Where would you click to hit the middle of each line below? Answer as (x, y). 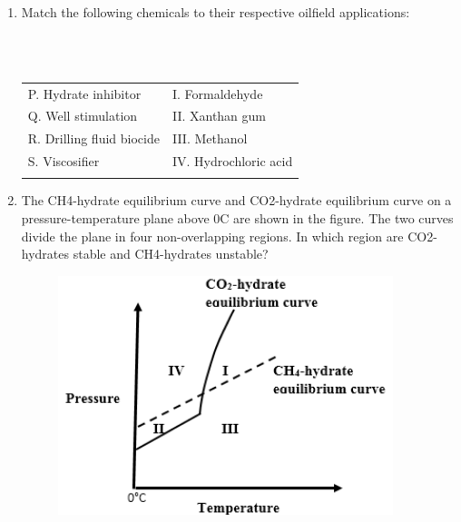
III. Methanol (210, 138)
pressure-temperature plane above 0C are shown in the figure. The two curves (237, 218)
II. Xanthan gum (219, 116)
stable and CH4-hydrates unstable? (171, 254)
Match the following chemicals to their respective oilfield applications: (216, 12)
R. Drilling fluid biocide (93, 138)
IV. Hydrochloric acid (232, 161)
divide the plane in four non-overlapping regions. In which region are (212, 236)
